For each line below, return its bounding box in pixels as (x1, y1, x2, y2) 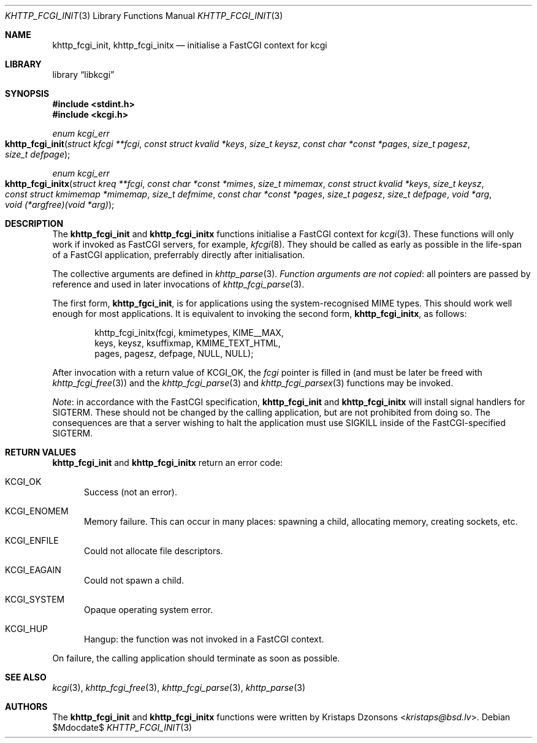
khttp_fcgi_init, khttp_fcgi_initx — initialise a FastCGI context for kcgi (52, 40, 327, 50)
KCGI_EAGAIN (5, 565, 61, 575)
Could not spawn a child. (84, 575, 185, 585)
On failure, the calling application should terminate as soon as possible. (52, 653, 340, 663)
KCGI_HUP (5, 623, 48, 634)
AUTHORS (5, 701, 48, 712)
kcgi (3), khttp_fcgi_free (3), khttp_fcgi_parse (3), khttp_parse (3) (52, 682, 306, 693)
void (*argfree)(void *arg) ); (5, 199, 115, 210)
